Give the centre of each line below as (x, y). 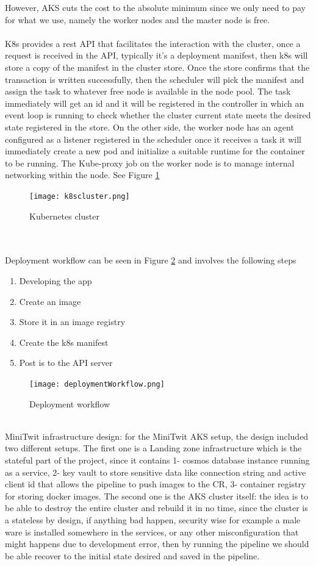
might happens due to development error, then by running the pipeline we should (157, 544)
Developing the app (56, 280)
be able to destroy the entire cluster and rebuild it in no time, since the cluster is (156, 508)
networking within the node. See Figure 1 (82, 175)
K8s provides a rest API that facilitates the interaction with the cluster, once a (153, 43)
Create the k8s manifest (64, 342)
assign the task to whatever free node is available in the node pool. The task (148, 91)
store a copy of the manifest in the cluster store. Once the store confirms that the (157, 67)
